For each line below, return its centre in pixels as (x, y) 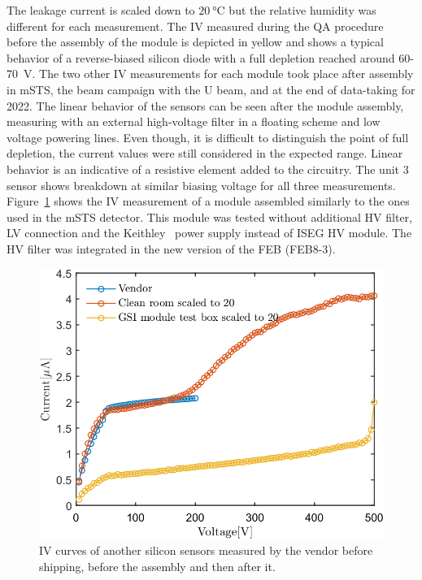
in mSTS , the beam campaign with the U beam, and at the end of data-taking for (211, 89)
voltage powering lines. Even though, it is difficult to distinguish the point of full (208, 137)
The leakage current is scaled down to (101, 10)
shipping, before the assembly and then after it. (157, 566)
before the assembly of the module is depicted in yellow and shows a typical (195, 42)
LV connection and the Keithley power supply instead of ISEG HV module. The (209, 233)
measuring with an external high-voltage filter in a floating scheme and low (194, 121)
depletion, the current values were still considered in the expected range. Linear (205, 153)
